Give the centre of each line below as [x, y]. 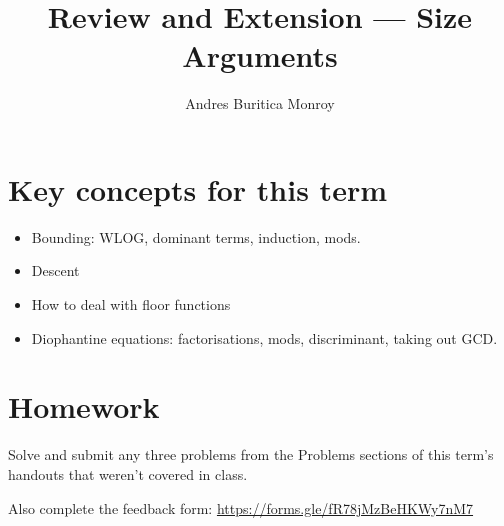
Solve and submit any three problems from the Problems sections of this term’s [251, 454]
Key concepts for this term [197, 188]
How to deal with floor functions [131, 304]
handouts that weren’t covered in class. [128, 473]
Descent [55, 270]
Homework [84, 406]
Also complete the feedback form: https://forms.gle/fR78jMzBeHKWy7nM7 [241, 507]
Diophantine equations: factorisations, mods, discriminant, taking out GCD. [264, 337]
